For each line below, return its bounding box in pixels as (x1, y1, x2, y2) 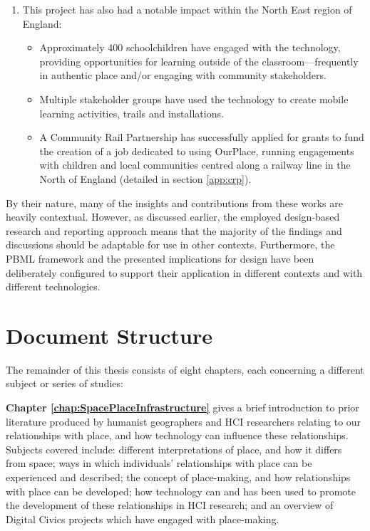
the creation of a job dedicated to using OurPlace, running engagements (39, 143, 354, 158)
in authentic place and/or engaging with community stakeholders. (39, 68, 327, 83)
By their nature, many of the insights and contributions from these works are (6, 195, 343, 210)
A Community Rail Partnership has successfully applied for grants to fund (39, 130, 364, 144)
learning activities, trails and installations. (39, 105, 224, 120)
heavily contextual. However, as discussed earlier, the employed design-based (6, 209, 340, 224)
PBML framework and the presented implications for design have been (6, 251, 314, 265)
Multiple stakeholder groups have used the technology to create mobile (39, 91, 349, 106)
